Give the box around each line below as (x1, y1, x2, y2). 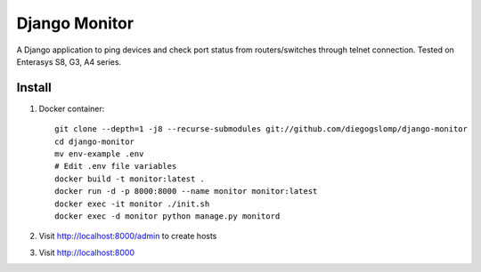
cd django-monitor (54, 136, 135, 147)
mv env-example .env (54, 149, 144, 159)
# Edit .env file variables (54, 161, 177, 172)
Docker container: (38, 103, 105, 114)
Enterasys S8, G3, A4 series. (16, 56, 122, 67)
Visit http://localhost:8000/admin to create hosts (38, 231, 217, 242)
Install (16, 80, 53, 95)
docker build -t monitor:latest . (54, 173, 205, 184)
